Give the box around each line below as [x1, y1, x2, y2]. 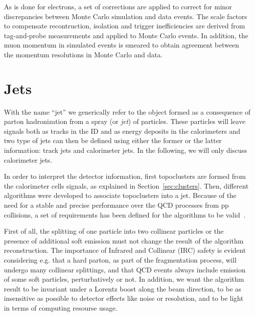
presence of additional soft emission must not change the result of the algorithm [4, 235, 244, 245]
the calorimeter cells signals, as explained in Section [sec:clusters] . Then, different [4, 180, 249, 191]
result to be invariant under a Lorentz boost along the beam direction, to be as [4, 283, 241, 293]
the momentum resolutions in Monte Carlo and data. [4, 49, 163, 59]
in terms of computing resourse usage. [4, 302, 117, 313]
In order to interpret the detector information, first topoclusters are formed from [4, 171, 246, 181]
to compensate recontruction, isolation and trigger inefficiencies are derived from [4, 21, 245, 31]
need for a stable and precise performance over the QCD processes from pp [4, 200, 229, 210]
